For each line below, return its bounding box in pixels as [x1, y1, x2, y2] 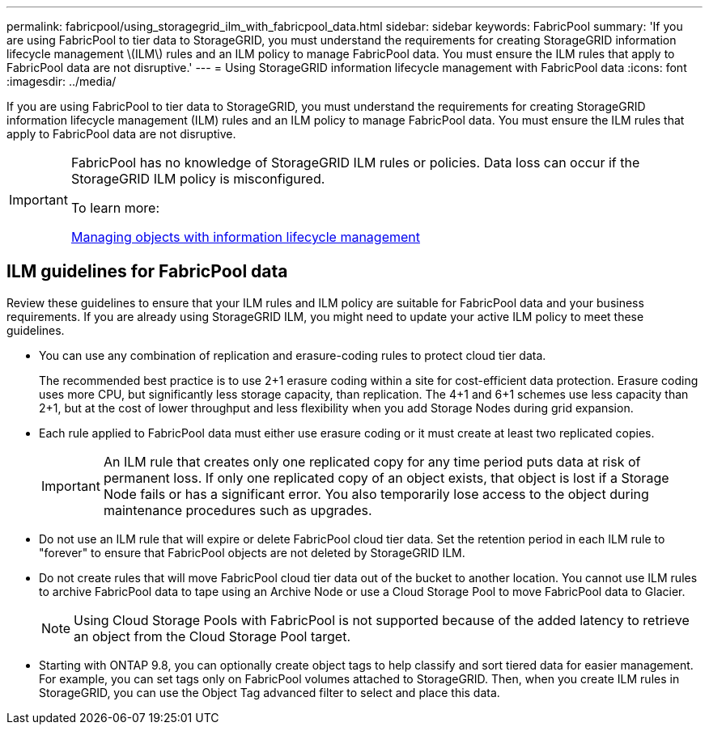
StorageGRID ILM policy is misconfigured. [70, 171, 325, 187]
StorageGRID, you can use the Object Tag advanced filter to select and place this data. [39, 685, 500, 699]
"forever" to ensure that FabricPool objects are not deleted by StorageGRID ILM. [39, 545, 465, 560]
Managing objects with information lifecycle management [70, 229, 421, 245]
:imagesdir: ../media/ [6, 74, 117, 88]
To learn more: [70, 200, 160, 216]
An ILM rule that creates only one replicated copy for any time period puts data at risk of [103, 453, 641, 470]
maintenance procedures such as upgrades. [103, 501, 372, 518]
